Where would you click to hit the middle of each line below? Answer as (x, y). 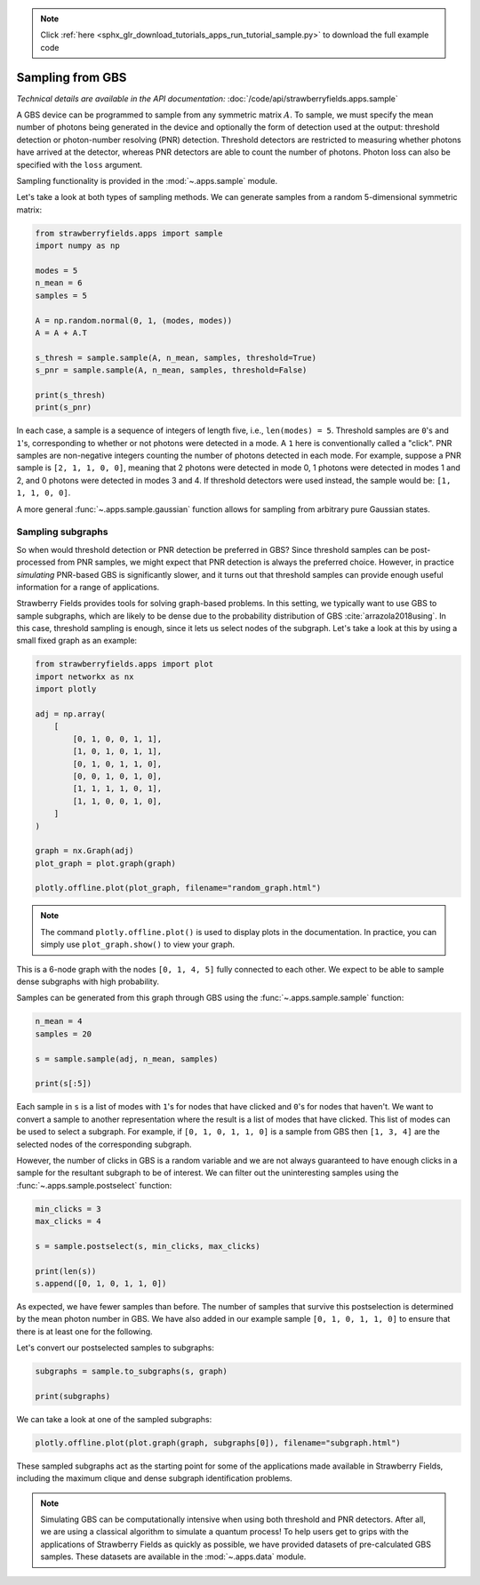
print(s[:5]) (64, 1084)
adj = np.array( (71, 714)
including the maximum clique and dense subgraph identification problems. (154, 1478)
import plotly (66, 689)
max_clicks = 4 (68, 1221)
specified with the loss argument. (80, 164)
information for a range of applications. (88, 587)
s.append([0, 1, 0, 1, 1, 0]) (101, 1284)
